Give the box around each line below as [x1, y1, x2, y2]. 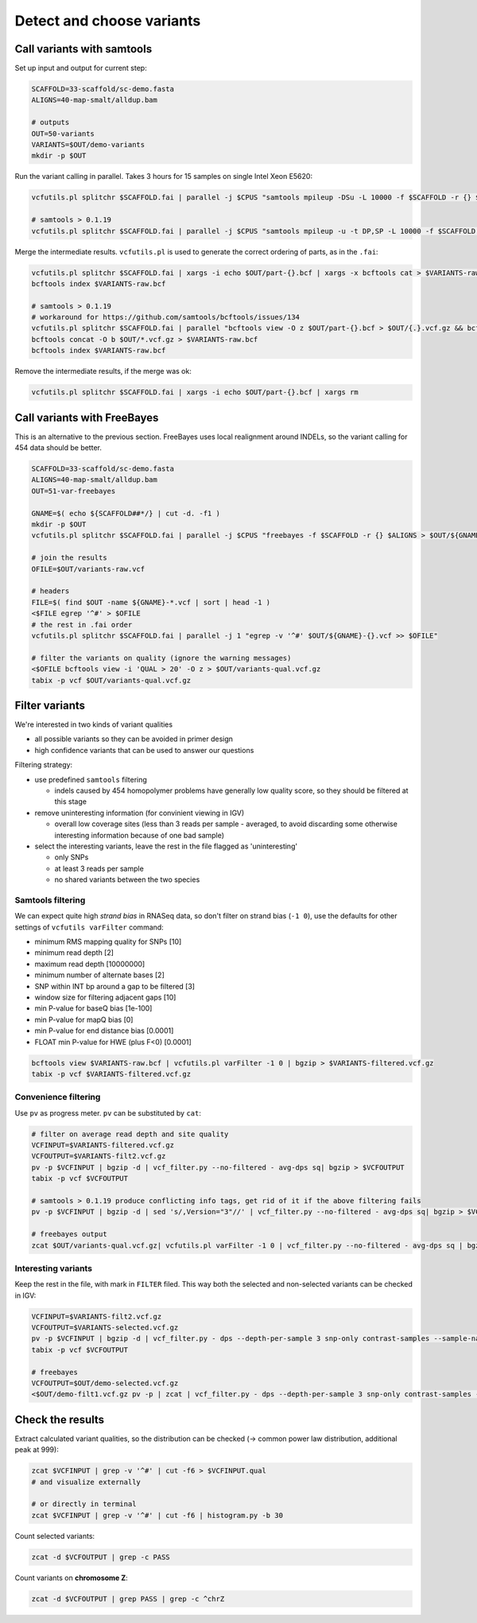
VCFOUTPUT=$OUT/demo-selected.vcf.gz [31, 1378, 179, 1388]
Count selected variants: [14, 1531, 95, 1540]
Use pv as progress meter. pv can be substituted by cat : [14, 1108, 202, 1117]
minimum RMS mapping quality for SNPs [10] [34, 937, 182, 946]
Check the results [14, 1412, 105, 1427]
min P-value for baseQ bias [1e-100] [34, 1004, 153, 1013]
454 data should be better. [14, 443, 103, 452]
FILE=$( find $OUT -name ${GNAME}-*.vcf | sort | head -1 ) [31, 597, 271, 607]
